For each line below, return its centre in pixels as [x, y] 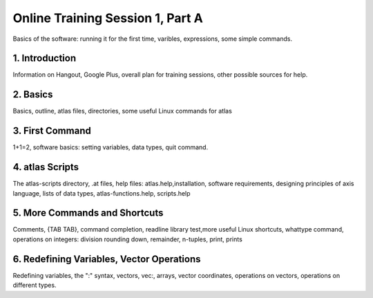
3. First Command [52, 131]
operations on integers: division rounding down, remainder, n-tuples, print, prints [128, 239]
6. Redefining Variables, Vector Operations [107, 259]
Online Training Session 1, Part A [108, 18]
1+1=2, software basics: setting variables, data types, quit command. [111, 147]
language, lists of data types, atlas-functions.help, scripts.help [102, 193]
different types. [35, 285]
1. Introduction [44, 58]
